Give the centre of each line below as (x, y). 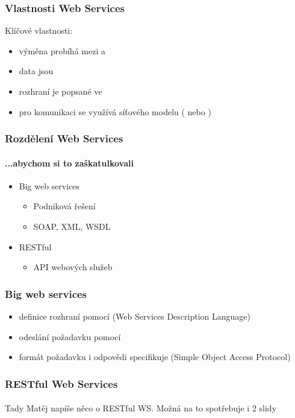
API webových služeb (73, 267)
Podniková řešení (64, 206)
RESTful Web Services (61, 383)
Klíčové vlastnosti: (39, 30)
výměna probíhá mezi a (62, 50)
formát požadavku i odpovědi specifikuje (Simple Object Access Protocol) (155, 357)
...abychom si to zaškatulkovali (69, 163)
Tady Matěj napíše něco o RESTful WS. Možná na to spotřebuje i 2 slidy (141, 408)
